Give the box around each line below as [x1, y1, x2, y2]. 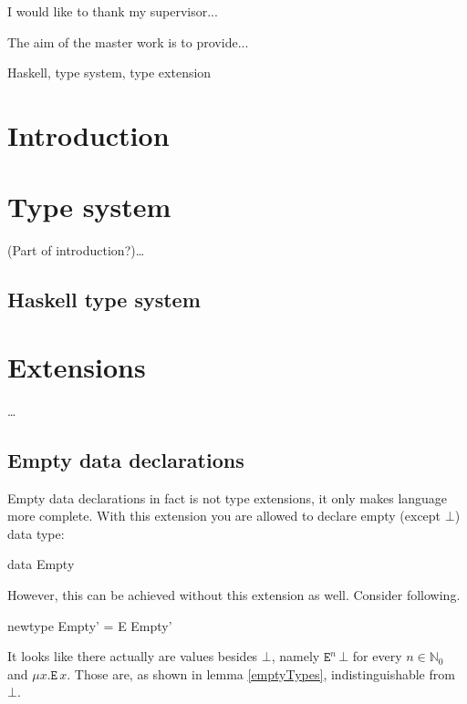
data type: [7, 523, 65, 543]
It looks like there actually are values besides [7, 647, 258, 666]
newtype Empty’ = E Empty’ [7, 616, 172, 635]
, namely [271, 647, 320, 666]
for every [352, 647, 402, 666]
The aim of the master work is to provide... [7, 32, 249, 51]
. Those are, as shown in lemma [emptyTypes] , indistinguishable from [67, 664, 455, 683]
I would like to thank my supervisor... [7, 2, 218, 20]
